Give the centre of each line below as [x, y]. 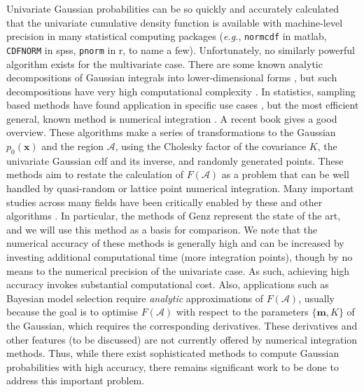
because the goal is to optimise [72, 312]
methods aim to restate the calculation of [95, 174]
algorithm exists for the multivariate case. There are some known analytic [164, 63]
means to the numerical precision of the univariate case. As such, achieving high [178, 270]
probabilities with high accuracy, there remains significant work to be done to [173, 366]
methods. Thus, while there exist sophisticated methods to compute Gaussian [173, 353]
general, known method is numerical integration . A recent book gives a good [172, 118]
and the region [73, 146]
